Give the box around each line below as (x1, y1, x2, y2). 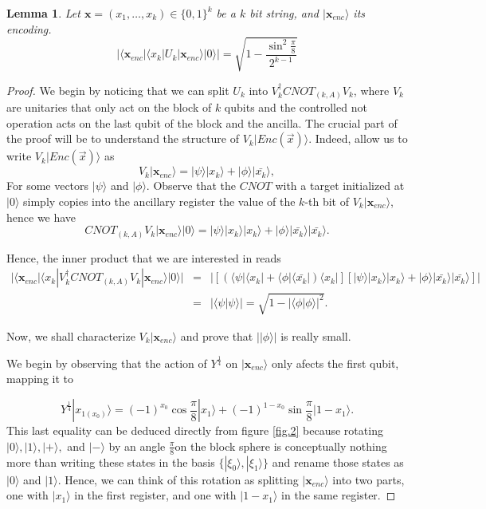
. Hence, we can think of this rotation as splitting (57, 471, 299, 487)
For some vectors (6, 177, 89, 194)
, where (353, 81, 390, 98)
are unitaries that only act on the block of (6, 99, 212, 116)
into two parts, (332, 471, 405, 487)
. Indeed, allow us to (308, 130, 408, 147)
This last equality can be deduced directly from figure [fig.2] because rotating (6, 422, 383, 439)
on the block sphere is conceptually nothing (174, 437, 387, 454)
